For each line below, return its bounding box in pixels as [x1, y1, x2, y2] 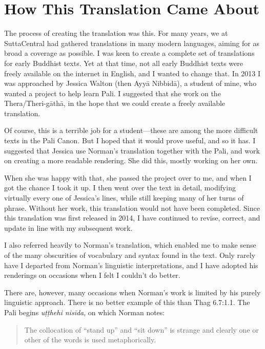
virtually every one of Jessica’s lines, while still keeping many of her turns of [4, 192, 244, 203]
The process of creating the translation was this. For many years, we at [4, 28, 228, 38]
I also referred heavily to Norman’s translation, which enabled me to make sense [4, 239, 256, 250]
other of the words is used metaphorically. [24, 334, 156, 345]
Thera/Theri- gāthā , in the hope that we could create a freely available [4, 98, 226, 108]
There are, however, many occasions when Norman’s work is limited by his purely [4, 287, 261, 297]
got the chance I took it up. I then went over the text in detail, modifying [4, 182, 236, 193]
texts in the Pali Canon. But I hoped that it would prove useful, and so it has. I [4, 135, 256, 146]
